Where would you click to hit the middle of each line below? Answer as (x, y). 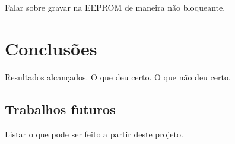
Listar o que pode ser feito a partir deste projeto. (94, 134)
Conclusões (51, 48)
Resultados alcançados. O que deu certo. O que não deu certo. (118, 76)
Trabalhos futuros (60, 109)
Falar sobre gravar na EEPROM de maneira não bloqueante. (115, 7)
